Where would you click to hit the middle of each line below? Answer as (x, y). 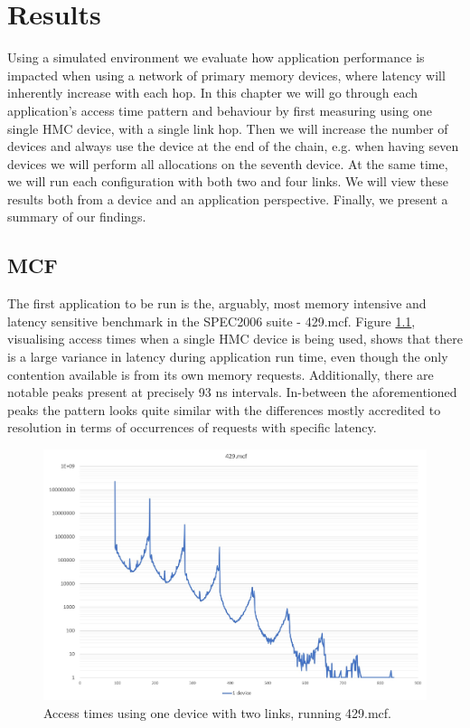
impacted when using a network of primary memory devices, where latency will (226, 75)
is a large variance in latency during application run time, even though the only (228, 357)
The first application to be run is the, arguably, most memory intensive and (217, 303)
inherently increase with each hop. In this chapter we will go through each (213, 93)
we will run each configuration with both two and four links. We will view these (228, 181)
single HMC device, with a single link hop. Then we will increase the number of (228, 128)
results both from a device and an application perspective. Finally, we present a (228, 199)
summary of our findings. (77, 217)
